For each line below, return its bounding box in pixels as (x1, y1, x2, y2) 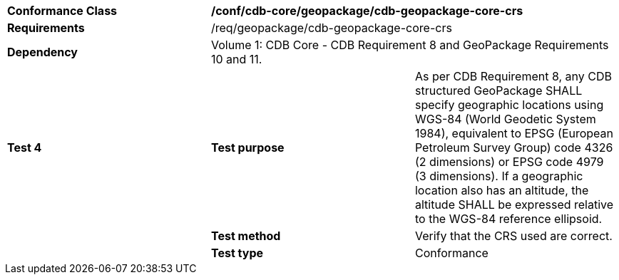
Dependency (7, 45, 78, 59)
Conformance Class (7, 4, 118, 18)
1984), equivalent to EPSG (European (414, 126, 614, 140)
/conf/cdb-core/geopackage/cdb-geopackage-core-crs (210, 4, 523, 18)
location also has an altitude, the (414, 183, 589, 197)
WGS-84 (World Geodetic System (414, 112, 596, 126)
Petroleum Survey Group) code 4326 (414, 140, 613, 155)
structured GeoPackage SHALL (414, 83, 583, 98)
